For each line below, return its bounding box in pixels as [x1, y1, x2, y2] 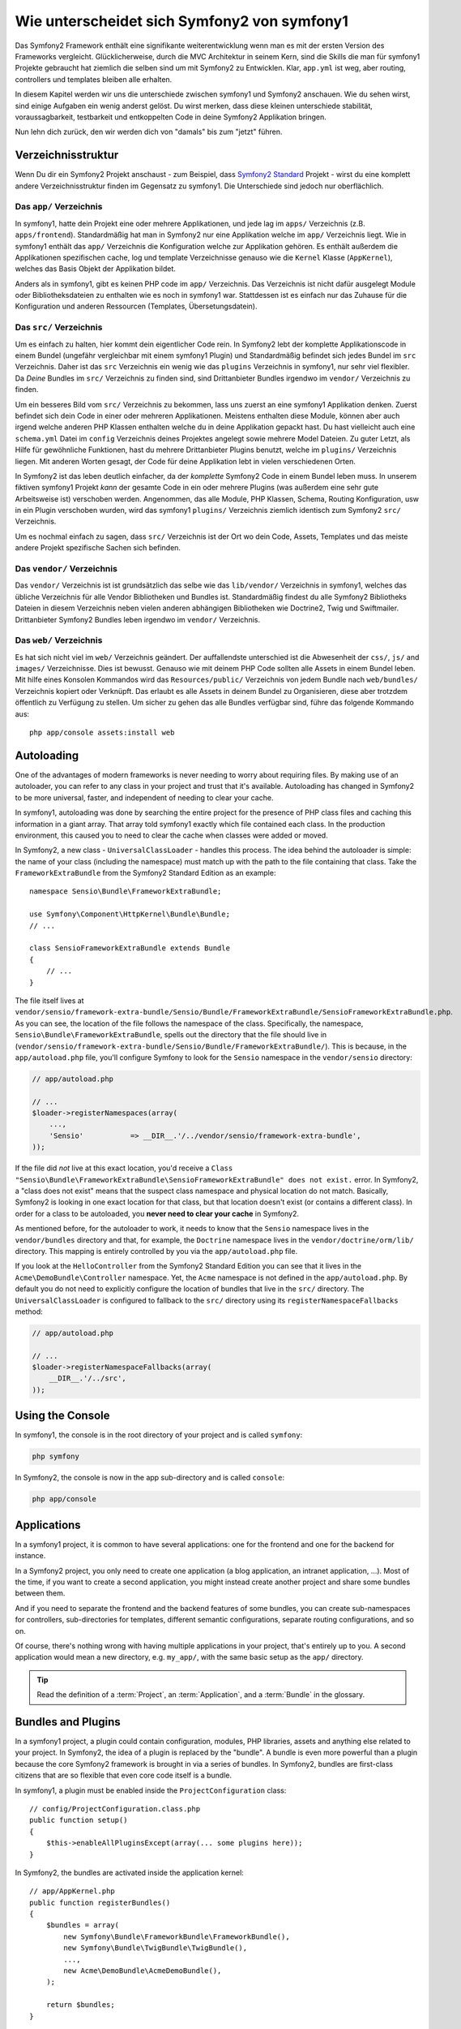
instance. [15, 1551, 46, 1561]
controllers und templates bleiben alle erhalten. [15, 74, 173, 84]
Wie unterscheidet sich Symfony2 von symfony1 [15, 12, 348, 30]
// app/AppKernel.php [29, 1887, 115, 1896]
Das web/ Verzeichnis [15, 635, 103, 646]
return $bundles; [45, 2001, 115, 2010]
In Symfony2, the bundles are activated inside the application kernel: [15, 1867, 245, 1877]
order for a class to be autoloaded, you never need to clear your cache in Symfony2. [15, 1208, 300, 1218]
